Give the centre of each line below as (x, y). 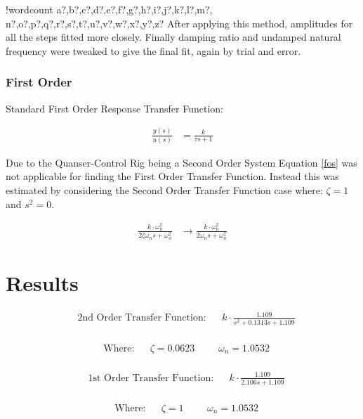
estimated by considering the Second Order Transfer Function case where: (164, 190)
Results (42, 283)
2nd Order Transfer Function (140, 318)
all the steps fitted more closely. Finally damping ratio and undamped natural (173, 37)
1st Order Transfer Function (150, 378)
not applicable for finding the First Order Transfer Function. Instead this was (172, 176)
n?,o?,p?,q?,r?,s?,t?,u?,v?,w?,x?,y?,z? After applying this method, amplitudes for (179, 23)
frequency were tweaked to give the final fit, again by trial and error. (153, 50)
